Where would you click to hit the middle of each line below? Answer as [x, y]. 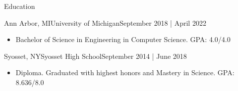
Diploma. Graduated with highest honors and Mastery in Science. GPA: [125, 72]
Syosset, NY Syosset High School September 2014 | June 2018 [95, 56]
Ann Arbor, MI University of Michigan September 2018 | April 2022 [105, 23]
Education [20, 6]
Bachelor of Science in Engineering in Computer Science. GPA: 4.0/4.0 [123, 39]
